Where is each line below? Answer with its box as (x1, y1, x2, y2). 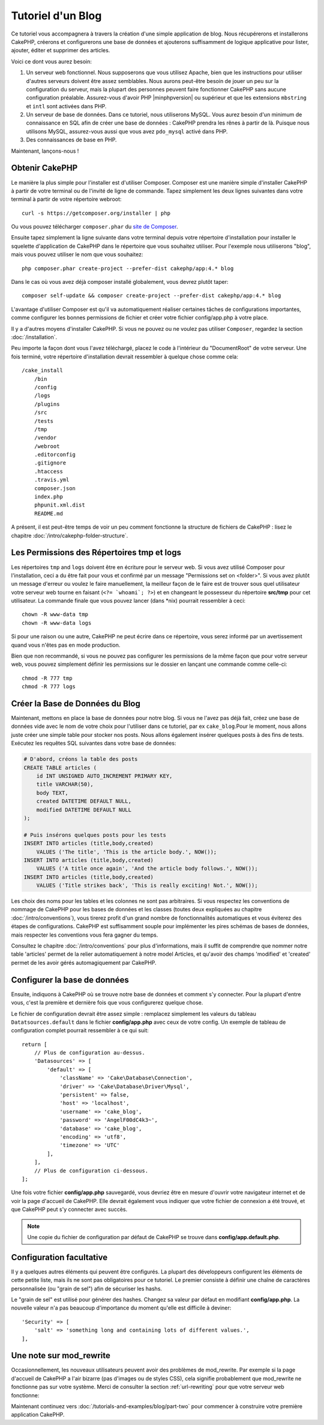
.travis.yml (34, 476, 70, 484)
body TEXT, (36, 789, 68, 796)
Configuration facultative (11, 1252, 108, 1263)
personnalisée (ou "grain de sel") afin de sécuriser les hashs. (11, 1285, 162, 1292)
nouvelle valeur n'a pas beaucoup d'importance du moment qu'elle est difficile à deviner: (11, 1304, 232, 1311)
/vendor (34, 434, 57, 442)
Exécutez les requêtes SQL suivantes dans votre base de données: (11, 740, 176, 747)
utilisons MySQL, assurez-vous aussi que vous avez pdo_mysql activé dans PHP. (26, 128, 228, 135)
